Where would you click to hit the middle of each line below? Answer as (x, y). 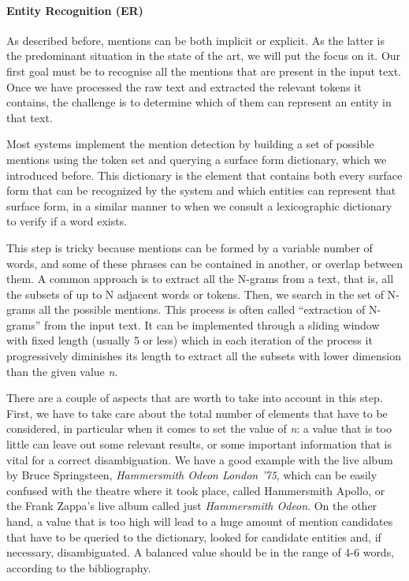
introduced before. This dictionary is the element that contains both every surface (204, 175)
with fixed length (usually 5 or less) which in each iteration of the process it (190, 340)
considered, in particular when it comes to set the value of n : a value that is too (199, 428)
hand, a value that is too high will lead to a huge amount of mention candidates (200, 521)
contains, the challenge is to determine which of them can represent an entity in (199, 102)
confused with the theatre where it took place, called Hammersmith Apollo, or (196, 490)
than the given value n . (62, 371)
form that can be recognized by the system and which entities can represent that (201, 190)
